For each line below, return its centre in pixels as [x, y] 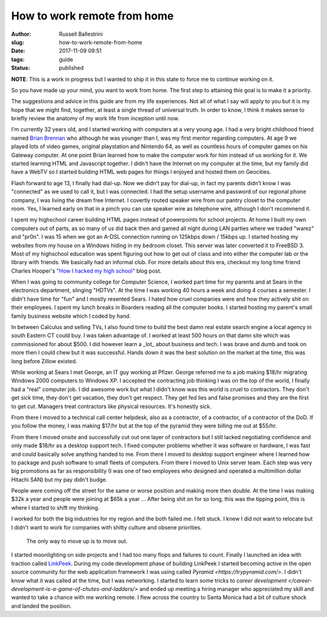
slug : [18, 42]
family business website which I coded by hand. [71, 316]
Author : [21, 34]
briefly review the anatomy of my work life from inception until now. [95, 118]
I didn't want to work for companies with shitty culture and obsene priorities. [107, 527]
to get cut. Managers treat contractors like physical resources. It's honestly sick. [111, 406]
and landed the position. [41, 606]
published [71, 68]
